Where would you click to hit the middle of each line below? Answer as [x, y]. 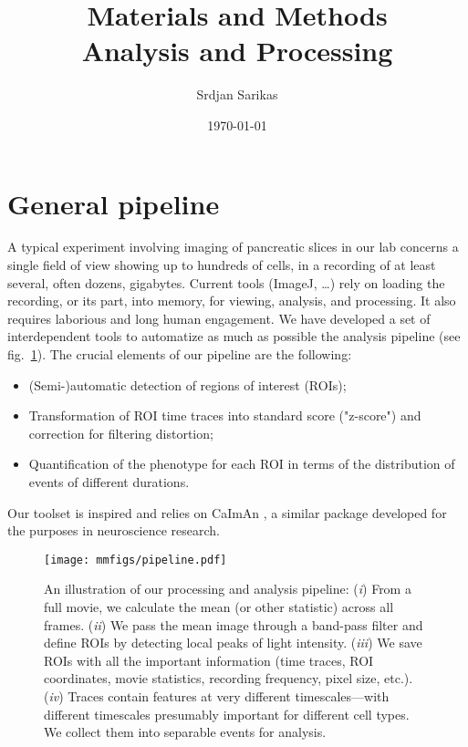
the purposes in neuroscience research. [114, 530]
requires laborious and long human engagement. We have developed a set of [219, 318]
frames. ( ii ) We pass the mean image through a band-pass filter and [234, 624]
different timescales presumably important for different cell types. [227, 714]
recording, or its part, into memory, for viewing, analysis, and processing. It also [232, 301]
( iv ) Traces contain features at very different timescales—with [217, 695]
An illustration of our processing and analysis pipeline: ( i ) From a [228, 589]
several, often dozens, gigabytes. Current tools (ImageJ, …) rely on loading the [226, 282]
